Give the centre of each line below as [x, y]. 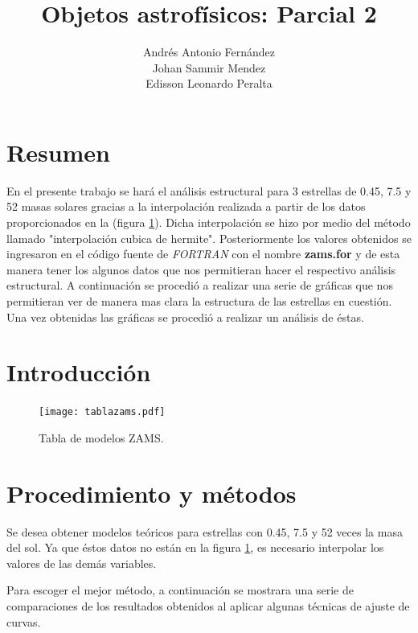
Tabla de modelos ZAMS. [101, 437]
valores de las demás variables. [82, 563]
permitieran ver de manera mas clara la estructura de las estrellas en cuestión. [199, 301]
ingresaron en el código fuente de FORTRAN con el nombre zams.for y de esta [203, 254]
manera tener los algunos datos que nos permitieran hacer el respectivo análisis [201, 269]
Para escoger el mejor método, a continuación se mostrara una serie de [180, 590]
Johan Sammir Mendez [209, 67]
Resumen [58, 152]
